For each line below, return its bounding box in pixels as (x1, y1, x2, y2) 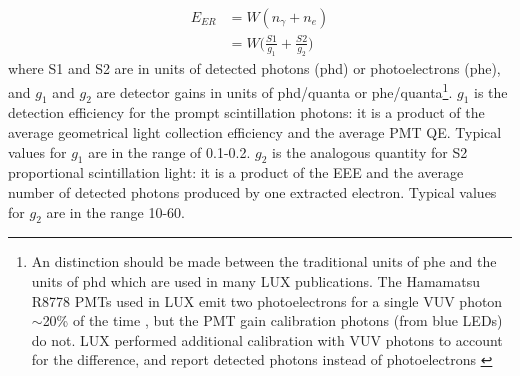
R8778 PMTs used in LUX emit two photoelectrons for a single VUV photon (31, 290, 503, 311)
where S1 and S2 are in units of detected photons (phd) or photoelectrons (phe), (8, 58, 501, 79)
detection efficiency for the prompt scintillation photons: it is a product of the (8, 102, 485, 123)
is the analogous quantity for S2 (272, 141, 468, 162)
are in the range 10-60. (46, 201, 185, 222)
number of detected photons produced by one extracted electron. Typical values (8, 181, 497, 202)
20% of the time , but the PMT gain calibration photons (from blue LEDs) (42, 310, 503, 331)
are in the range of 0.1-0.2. (88, 141, 251, 162)
